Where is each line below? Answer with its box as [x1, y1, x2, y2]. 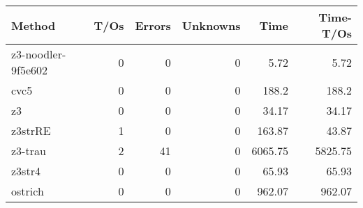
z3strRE [11, 122, 51, 138]
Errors [135, 17, 171, 33]
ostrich [11, 183, 44, 199]
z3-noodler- [11, 46, 66, 62]
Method [11, 17, 56, 33]
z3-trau [11, 143, 46, 159]
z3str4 [11, 163, 40, 179]
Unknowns [181, 17, 241, 33]
